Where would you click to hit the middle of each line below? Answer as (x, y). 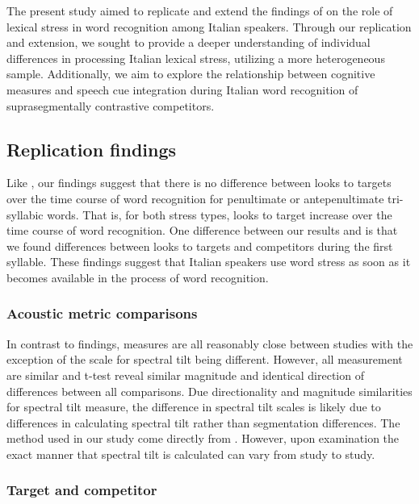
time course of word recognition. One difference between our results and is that (202, 230)
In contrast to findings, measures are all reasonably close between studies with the (210, 343)
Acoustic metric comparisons (102, 313)
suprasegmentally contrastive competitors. (111, 105)
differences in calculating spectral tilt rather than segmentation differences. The (203, 422)
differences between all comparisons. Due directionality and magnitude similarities (209, 391)
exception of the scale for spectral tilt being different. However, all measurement (205, 359)
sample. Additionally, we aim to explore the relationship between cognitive (191, 74)
